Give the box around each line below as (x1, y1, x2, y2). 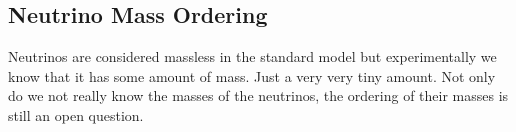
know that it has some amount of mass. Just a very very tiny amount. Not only (8, 65, 496, 86)
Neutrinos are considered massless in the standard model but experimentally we (8, 46, 497, 67)
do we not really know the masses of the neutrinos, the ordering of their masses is (8, 85, 509, 106)
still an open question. (8, 104, 144, 125)
